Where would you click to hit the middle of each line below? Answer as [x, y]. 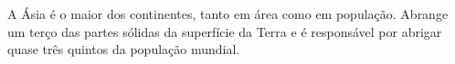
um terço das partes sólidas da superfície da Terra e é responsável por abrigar [225, 31]
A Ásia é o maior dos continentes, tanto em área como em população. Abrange [228, 14]
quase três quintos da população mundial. [124, 49]
